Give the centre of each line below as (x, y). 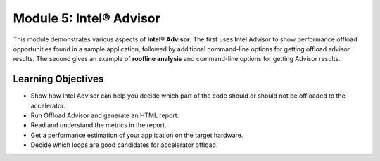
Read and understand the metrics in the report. (99, 125)
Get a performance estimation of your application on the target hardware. (137, 135)
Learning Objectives (58, 79)
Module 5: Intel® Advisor (87, 18)
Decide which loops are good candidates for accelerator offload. (124, 145)
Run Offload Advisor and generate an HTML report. (105, 115)
